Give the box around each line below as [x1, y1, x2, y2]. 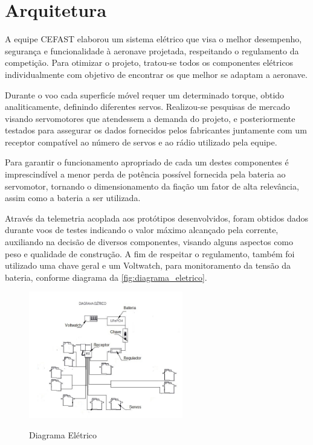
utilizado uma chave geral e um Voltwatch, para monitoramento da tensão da [5, 259, 291, 272]
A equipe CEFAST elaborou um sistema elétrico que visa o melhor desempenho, [5, 33, 302, 45]
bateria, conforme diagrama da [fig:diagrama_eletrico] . [5, 271, 207, 283]
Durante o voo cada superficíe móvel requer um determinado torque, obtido [5, 88, 285, 101]
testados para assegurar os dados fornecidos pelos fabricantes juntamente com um [5, 124, 307, 136]
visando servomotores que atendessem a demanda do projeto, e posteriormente [5, 112, 295, 124]
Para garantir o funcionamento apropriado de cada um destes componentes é [5, 156, 289, 168]
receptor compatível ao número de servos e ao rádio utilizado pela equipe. [5, 135, 277, 148]
